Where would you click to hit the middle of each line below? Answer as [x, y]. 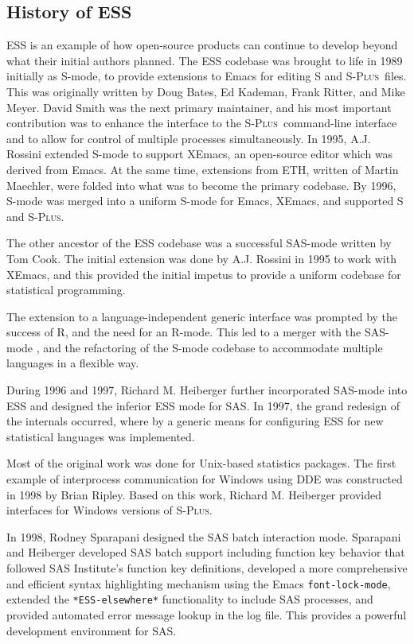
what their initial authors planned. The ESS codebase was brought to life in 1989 [205, 60]
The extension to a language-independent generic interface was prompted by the [202, 316]
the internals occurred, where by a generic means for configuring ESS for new [195, 421]
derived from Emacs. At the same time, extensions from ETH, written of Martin [203, 169]
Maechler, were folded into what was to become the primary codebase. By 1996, [201, 185]
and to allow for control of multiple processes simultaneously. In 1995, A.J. [189, 138]
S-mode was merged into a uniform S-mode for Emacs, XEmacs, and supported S [205, 201]
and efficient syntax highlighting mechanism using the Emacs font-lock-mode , [199, 583]
